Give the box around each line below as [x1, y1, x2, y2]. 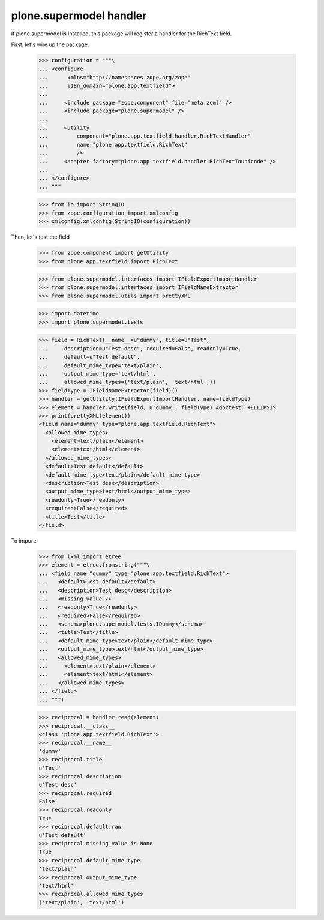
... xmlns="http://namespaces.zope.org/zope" [38, 74, 191, 81]
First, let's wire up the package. [11, 41, 89, 48]
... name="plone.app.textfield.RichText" [38, 141, 188, 148]
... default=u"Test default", [38, 353, 140, 361]
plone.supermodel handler [11, 9, 147, 22]
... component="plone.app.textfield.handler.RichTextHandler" [38, 133, 251, 139]
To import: [11, 537, 37, 544]
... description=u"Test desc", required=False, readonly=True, [38, 345, 242, 352]
